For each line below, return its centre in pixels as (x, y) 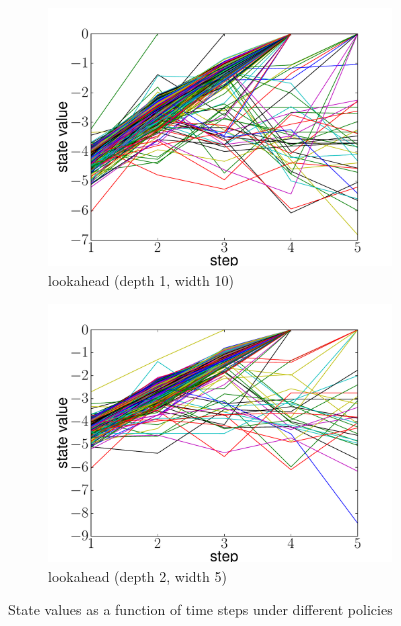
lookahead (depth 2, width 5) (137, 575)
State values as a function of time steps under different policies (200, 609)
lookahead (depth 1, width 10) (141, 279)
